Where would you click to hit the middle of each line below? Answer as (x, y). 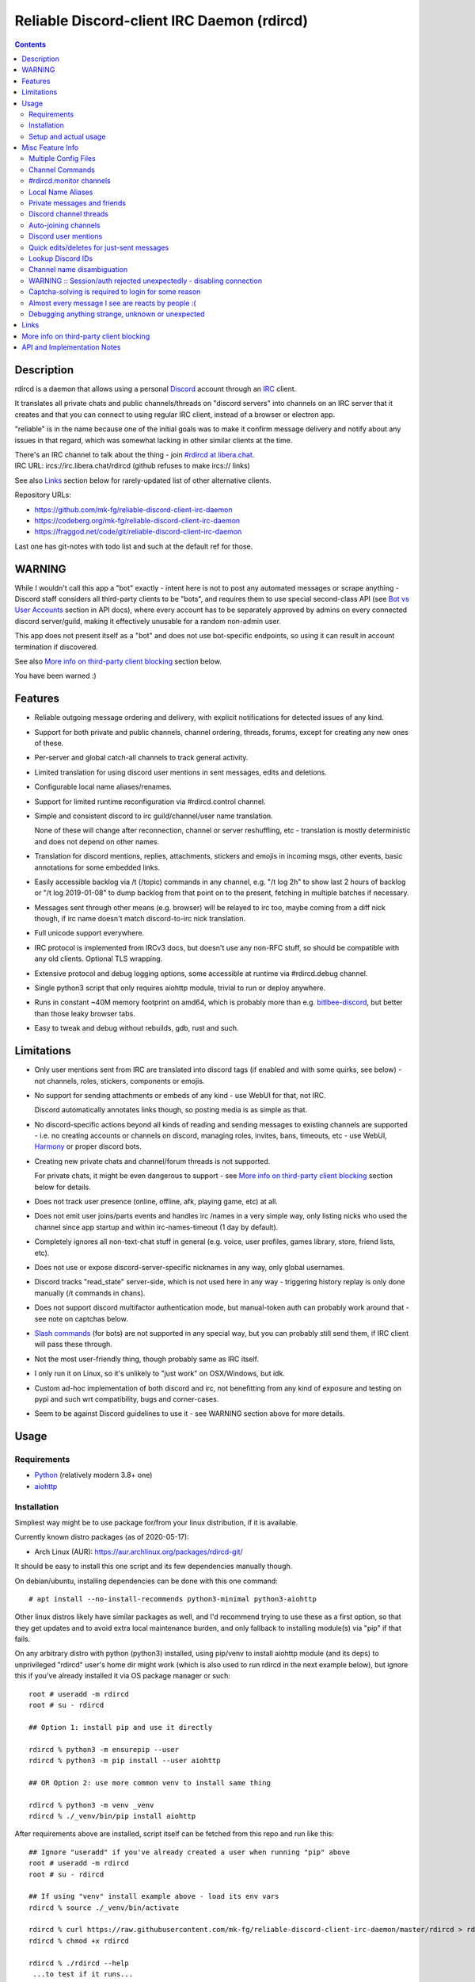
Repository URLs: (43, 495)
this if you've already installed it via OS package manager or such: (123, 1676)
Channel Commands (62, 170)
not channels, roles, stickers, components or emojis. (120, 1081)
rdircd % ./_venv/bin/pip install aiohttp (112, 1816)
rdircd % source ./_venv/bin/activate (104, 1907)
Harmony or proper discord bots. (88, 1146)
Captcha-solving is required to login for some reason (115, 292)
